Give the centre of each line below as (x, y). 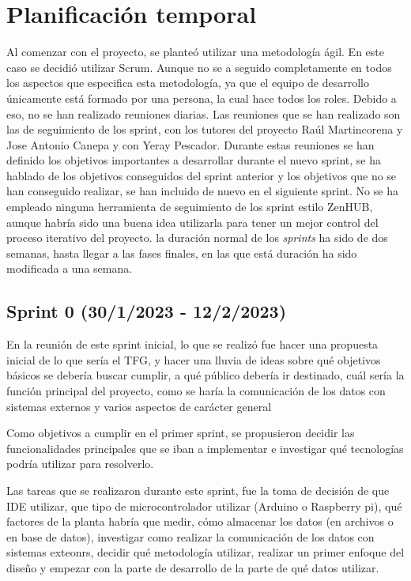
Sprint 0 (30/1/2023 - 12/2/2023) (147, 311)
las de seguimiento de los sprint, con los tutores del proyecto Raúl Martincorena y (205, 129)
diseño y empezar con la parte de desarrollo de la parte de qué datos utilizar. (193, 567)
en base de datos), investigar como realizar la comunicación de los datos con (190, 536)
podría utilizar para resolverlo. (80, 464)
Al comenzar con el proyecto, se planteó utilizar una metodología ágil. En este (195, 52)
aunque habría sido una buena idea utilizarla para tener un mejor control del (192, 222)
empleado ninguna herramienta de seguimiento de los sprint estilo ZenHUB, (190, 207)
